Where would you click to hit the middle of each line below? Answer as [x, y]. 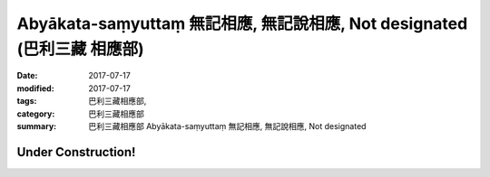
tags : [27, 101]
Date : [27, 76]
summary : [37, 126]
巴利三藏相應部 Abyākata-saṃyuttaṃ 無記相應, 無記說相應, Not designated [227, 126]
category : [36, 114]
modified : [35, 88]
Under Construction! [76, 152]
